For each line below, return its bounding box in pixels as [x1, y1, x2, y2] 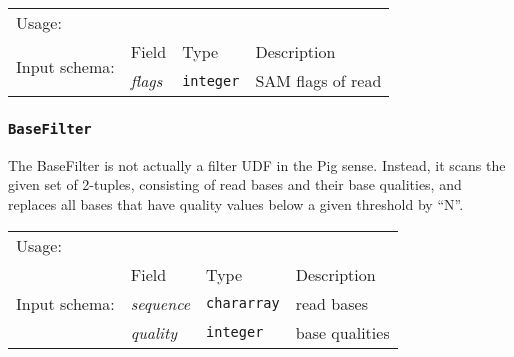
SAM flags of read [255, 69, 382, 92]
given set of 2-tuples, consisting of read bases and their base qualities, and [8, 174, 462, 195]
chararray [206, 295, 280, 312]
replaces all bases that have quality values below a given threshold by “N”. [8, 193, 464, 214]
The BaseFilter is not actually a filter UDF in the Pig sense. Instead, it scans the [8, 154, 506, 175]
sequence [130, 291, 191, 315]
